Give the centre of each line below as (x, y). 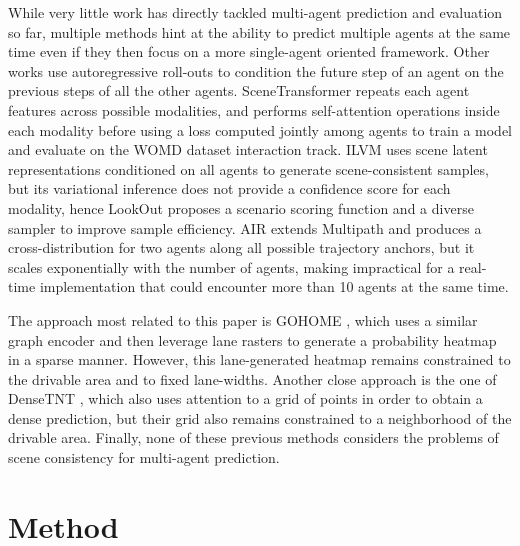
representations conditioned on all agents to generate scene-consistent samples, (248, 168)
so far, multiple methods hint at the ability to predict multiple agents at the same (259, 31)
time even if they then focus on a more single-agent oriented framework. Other (249, 51)
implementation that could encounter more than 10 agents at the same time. (274, 286)
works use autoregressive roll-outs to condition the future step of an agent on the (256, 70)
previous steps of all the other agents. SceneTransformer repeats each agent (239, 90)
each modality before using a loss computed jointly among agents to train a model (260, 129)
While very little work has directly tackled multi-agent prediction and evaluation (255, 12)
